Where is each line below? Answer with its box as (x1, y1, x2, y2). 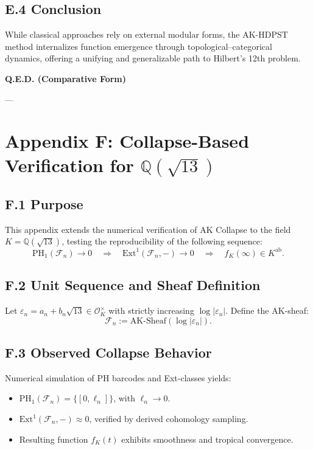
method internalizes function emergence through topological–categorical (5, 40, 272, 52)
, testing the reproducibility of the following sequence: (62, 235, 262, 247)
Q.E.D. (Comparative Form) (5, 72, 127, 85)
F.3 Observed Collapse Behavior (5, 343, 212, 362)
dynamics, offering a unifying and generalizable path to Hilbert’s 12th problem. (5, 52, 301, 64)
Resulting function (19, 432, 88, 445)
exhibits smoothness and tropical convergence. (121, 432, 294, 445)
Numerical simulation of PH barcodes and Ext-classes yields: (5, 371, 231, 384)
